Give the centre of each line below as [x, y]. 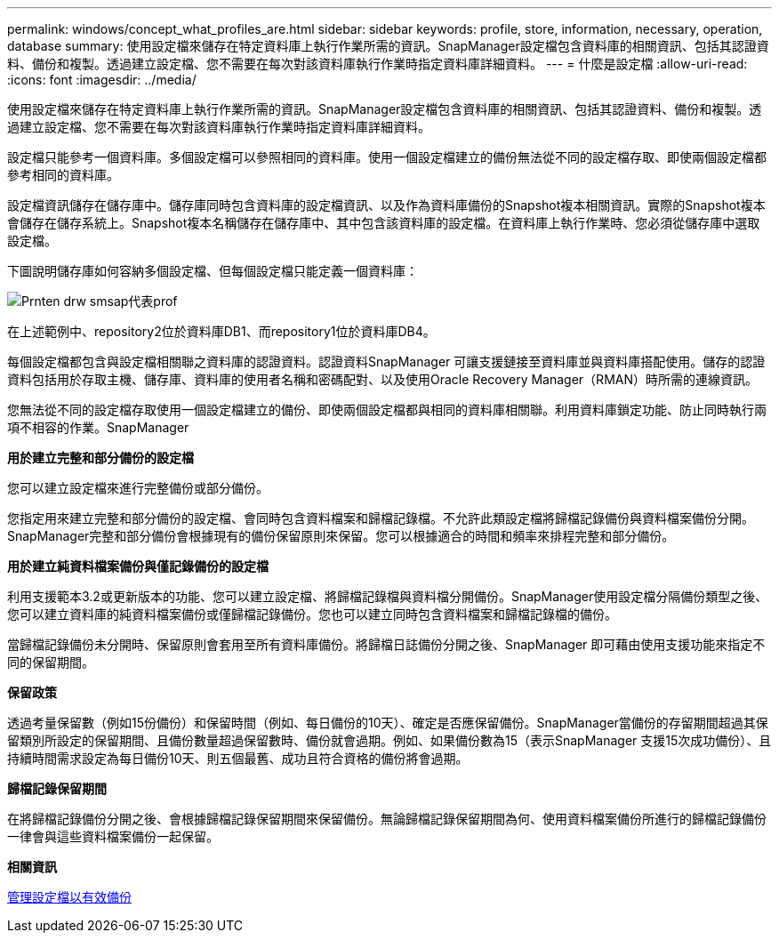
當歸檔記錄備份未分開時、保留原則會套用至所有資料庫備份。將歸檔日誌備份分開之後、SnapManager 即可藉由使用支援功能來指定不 [386, 644]
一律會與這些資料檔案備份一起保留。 [113, 836]
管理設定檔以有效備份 [69, 897]
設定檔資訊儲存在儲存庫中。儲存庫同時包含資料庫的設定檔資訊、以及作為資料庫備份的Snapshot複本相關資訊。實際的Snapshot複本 [386, 205]
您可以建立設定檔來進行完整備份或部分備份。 [138, 488]
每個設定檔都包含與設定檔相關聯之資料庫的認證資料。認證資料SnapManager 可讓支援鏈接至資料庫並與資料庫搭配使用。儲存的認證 [386, 362]
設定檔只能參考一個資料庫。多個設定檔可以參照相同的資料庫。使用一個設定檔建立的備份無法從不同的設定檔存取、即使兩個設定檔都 [387, 157]
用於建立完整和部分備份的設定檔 [100, 458]
